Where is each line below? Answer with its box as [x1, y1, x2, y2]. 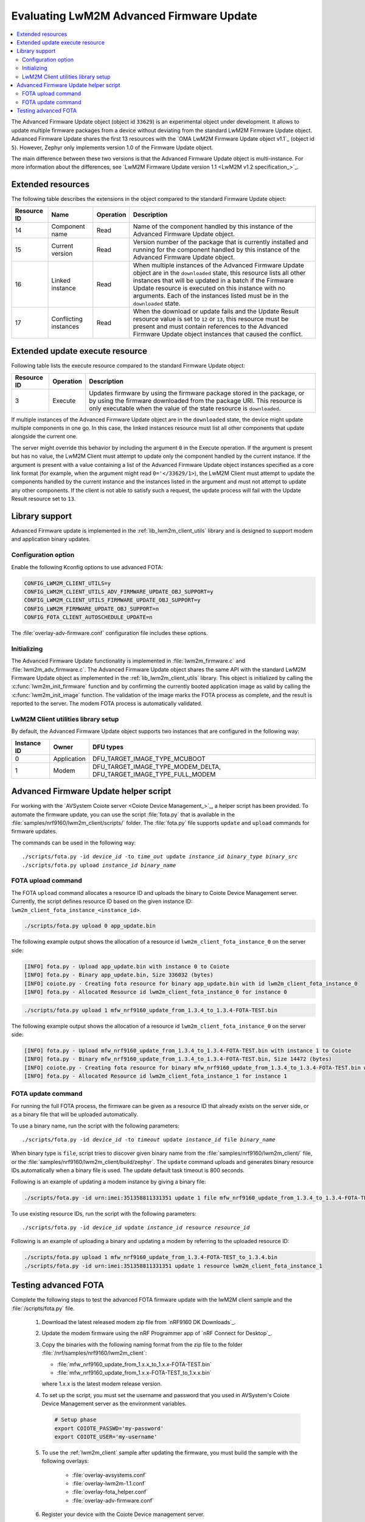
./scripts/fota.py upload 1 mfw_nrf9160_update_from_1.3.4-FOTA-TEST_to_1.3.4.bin [24, 1254, 278, 1261]
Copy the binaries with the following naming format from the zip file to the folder [41, 1341, 243, 1348]
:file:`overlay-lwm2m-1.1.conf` [72, 1480, 146, 1487]
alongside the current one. [11, 433, 78, 440]
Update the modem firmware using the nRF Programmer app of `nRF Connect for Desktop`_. [41, 1330, 273, 1337]
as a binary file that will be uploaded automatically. [11, 1111, 138, 1118]
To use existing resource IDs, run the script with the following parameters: [11, 1210, 197, 1217]
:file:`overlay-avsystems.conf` [72, 1471, 147, 1479]
